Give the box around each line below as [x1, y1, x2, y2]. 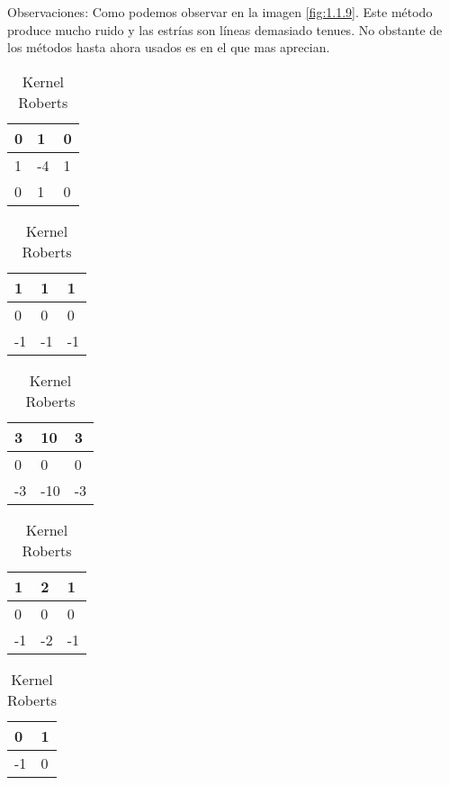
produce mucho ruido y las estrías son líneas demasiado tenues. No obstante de [7, 20, 443, 39]
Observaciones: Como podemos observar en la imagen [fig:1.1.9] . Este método [7, 3, 433, 21]
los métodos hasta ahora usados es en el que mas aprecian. [7, 38, 330, 57]
